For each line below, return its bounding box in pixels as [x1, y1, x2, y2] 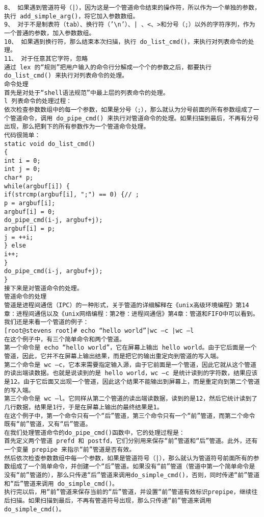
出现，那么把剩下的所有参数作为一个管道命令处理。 [4, 123, 150, 131]
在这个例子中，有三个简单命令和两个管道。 [4, 335, 125, 343]
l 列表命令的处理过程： [4, 97, 72, 105]
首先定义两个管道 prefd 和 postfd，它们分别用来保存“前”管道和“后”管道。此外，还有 [4, 437, 258, 445]
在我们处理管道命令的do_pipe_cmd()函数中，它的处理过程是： [4, 429, 185, 436]
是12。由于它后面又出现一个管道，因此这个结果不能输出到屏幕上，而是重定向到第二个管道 [4, 378, 260, 385]
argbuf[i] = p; [4, 225, 56, 233]
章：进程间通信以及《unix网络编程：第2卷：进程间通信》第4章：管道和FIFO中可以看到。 [4, 310, 259, 317]
